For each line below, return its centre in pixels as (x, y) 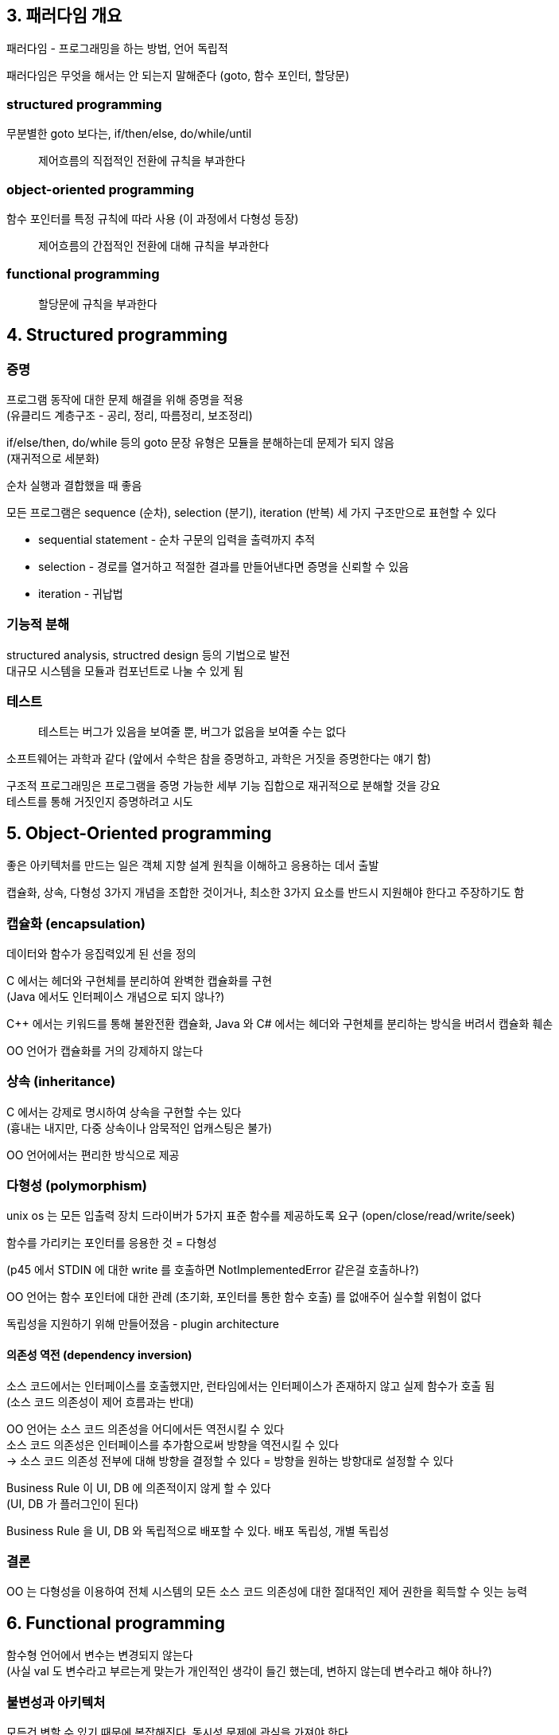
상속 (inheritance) (61, 1082)
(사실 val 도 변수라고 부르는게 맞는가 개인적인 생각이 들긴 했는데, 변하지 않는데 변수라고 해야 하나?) (249, 1671)
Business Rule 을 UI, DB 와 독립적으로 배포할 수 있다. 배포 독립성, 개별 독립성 (198, 1530)
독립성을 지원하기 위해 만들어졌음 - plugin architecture (143, 1324)
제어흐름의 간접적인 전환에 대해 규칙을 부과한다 (154, 245)
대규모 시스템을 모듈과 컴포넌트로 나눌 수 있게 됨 (125, 670)
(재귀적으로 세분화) (53, 458)
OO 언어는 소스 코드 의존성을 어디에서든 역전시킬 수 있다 (146, 1428)
